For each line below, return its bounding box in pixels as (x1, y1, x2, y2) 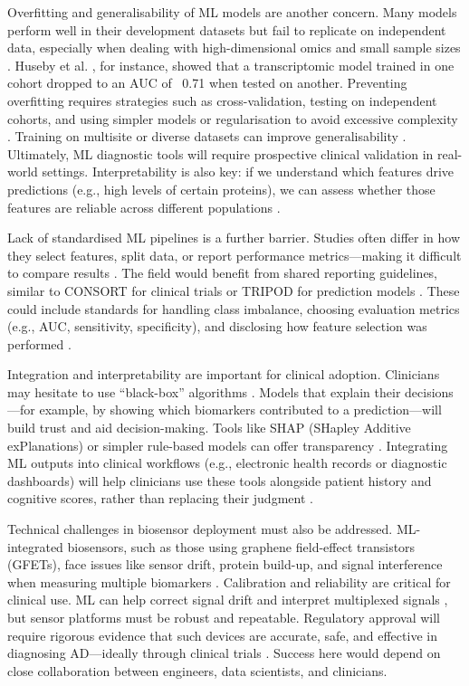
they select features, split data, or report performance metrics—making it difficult (7, 245, 462, 264)
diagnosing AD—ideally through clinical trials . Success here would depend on (7, 643, 441, 662)
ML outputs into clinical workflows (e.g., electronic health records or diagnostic (7, 453, 447, 472)
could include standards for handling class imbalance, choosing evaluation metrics (7, 299, 460, 318)
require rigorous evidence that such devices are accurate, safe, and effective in (7, 625, 437, 644)
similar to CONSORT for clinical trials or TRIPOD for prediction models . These (7, 281, 460, 300)
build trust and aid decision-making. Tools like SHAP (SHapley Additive (7, 418, 411, 437)
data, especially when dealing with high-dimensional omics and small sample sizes (7, 38, 461, 57)
